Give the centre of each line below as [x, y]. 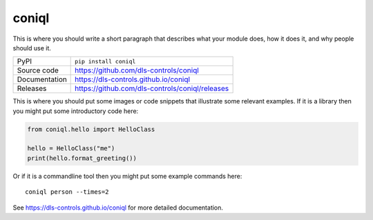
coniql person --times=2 [67, 192]
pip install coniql [105, 61]
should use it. [32, 48]
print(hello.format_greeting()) [82, 158]
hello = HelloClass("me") [71, 149]
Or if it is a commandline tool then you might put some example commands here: [127, 176]
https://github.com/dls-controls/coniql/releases [152, 88]
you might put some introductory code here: [76, 111]
